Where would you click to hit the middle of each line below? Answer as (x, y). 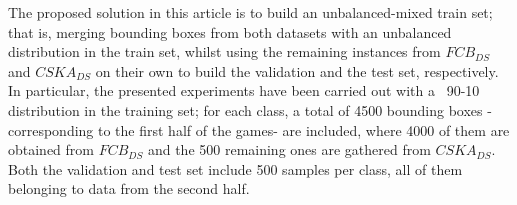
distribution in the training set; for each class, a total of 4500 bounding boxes (245, 109)
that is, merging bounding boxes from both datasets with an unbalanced (230, 31)
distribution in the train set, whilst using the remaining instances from (224, 51)
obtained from (51, 149)
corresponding (51, 129)
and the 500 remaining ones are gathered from (289, 149)
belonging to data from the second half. (129, 188)
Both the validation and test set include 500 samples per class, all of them (235, 168)
